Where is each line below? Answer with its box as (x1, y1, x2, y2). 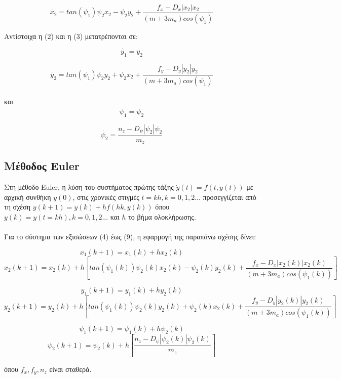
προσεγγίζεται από (203, 191, 256, 202)
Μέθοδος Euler (4, 158, 80, 174)
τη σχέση (4, 201, 31, 212)
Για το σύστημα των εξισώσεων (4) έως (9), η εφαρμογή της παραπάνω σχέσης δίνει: (4, 231, 256, 242)
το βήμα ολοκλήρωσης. (128, 212, 196, 222)
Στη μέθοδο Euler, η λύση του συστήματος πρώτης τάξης (4, 182, 174, 192)
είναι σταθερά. (49, 364, 92, 374)
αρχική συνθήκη (4, 191, 51, 202)
